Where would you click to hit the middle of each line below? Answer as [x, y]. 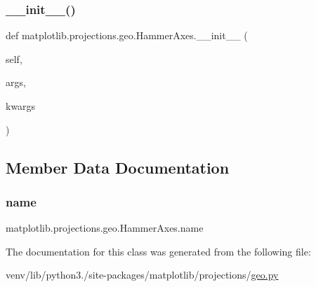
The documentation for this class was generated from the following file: [158, 251]
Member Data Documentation [118, 167]
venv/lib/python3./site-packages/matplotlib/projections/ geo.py [142, 275]
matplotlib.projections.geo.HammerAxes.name [105, 228]
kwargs [21, 106]
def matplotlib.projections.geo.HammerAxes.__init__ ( [127, 35]
